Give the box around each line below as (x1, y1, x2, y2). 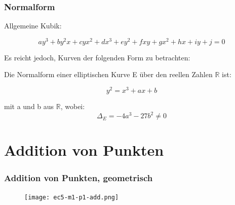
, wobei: (60, 101, 85, 112)
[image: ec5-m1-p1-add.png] (24, 193, 119, 201)
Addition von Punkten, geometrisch (4, 171, 153, 184)
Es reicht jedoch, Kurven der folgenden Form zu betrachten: (4, 52, 190, 62)
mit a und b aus (4, 101, 54, 112)
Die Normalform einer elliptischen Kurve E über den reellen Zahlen (4, 69, 213, 80)
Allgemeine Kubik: (4, 20, 62, 31)
